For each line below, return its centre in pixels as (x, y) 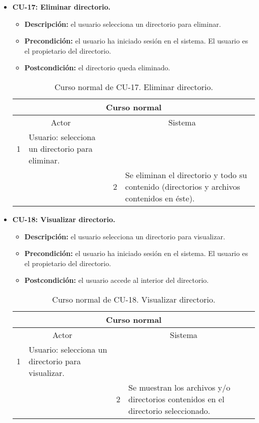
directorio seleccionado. (169, 410)
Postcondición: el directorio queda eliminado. (97, 68)
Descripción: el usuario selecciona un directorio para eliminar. (123, 24)
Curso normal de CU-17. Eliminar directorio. (134, 87)
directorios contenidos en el (176, 399)
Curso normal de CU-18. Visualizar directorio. (134, 299)
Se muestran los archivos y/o (179, 387)
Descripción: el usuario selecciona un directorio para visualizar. (125, 236)
